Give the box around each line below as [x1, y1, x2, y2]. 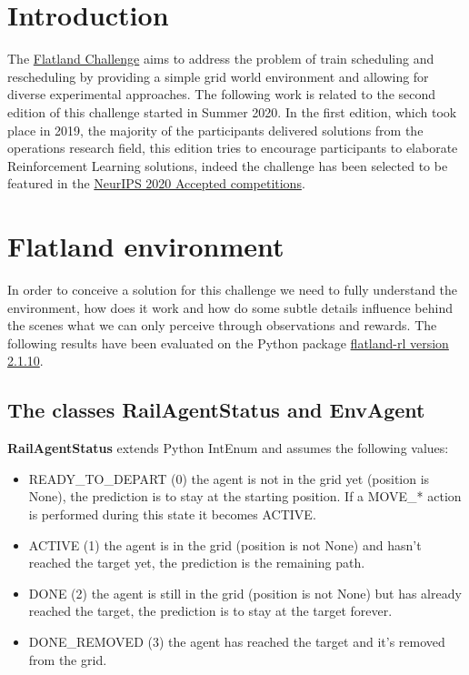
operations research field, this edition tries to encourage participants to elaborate [7, 138, 458, 157]
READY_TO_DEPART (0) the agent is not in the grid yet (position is [28, 468, 430, 488]
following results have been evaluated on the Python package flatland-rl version [7, 333, 449, 352]
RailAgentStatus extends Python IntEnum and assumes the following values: [7, 438, 449, 458]
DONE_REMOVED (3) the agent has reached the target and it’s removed [28, 631, 445, 650]
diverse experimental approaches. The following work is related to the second [7, 85, 436, 104]
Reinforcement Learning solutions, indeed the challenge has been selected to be [7, 156, 448, 175]
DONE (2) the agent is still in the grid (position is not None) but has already [28, 583, 462, 602]
